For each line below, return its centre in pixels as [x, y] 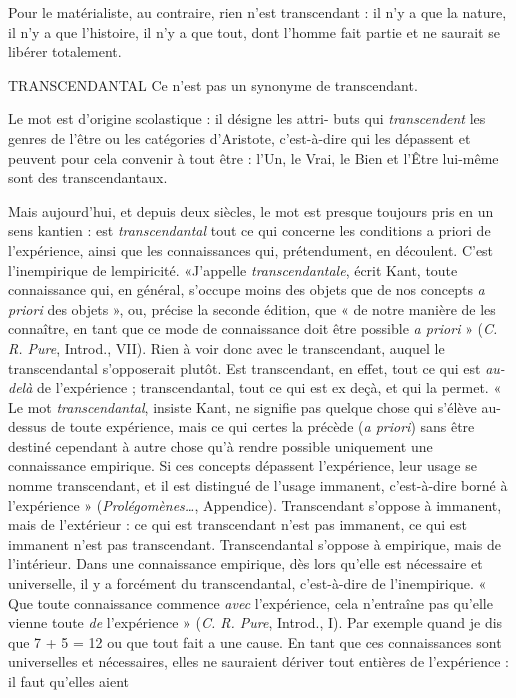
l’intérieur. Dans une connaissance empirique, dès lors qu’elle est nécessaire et [245, 563]
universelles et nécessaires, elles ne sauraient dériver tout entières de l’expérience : [258, 661]
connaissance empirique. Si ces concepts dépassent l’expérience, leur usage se [242, 465]
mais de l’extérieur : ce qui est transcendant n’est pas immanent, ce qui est [238, 524]
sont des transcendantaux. [88, 177]
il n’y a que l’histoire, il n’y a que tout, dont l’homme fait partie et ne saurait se [254, 31]
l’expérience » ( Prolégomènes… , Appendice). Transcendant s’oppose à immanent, [255, 504]
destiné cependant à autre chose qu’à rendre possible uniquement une [220, 445]
